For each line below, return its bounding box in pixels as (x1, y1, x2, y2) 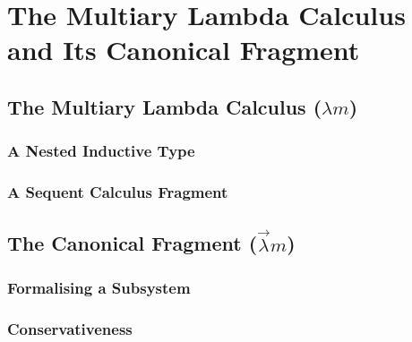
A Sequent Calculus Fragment (7, 181, 228, 203)
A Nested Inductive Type (7, 140, 195, 162)
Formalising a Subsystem (7, 277, 191, 299)
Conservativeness (7, 317, 133, 339)
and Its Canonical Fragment (7, 31, 360, 68)
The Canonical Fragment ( (7, 229, 258, 257)
